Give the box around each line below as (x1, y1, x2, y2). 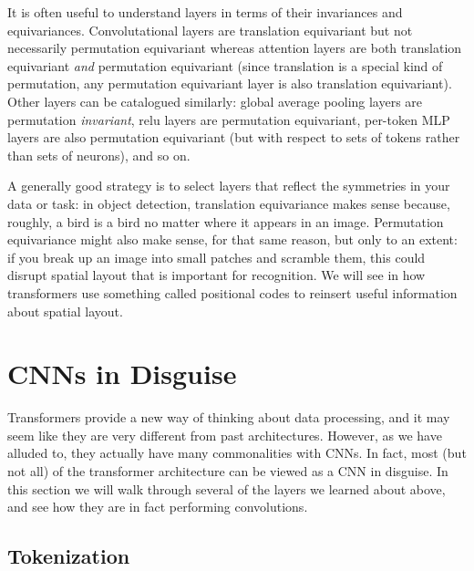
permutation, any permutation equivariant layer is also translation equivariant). (7, 74, 452, 93)
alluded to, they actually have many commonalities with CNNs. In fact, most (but (7, 443, 467, 462)
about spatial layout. (7, 301, 123, 320)
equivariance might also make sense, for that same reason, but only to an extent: (7, 230, 458, 249)
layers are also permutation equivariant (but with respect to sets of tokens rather (7, 128, 460, 147)
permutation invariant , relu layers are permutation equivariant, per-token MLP (7, 109, 450, 129)
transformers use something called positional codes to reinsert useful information (7, 283, 458, 302)
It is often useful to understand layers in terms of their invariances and (7, 3, 403, 21)
